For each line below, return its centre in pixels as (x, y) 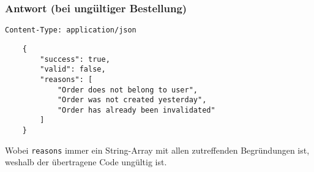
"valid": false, (73, 69)
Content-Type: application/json (71, 30)
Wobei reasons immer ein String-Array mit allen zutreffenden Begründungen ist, (157, 150)
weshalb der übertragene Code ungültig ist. (86, 162)
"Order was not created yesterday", (132, 100)
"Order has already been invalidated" (136, 110)
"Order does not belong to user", (127, 90)
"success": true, (75, 59)
